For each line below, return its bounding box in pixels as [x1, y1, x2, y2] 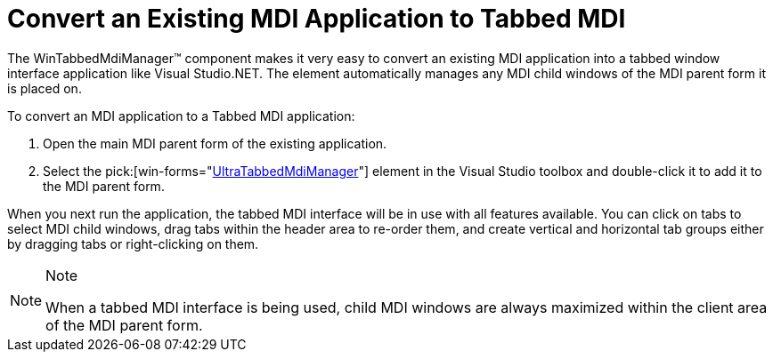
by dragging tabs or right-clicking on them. [7, 235, 259, 251]
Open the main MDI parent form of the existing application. [43, 135, 387, 151]
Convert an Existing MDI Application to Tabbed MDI [7, 4, 626, 34]
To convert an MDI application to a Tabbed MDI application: [7, 108, 355, 124]
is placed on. [7, 80, 82, 96]
